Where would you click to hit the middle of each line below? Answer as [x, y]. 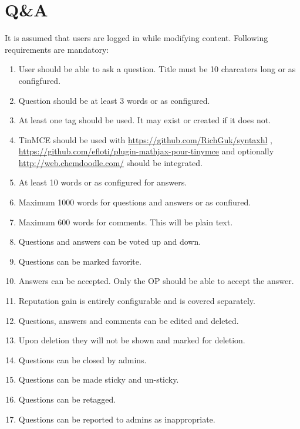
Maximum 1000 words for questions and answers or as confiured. [135, 202]
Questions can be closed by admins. [82, 359]
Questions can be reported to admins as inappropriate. [117, 419]
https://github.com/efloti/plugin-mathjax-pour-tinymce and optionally [146, 151]
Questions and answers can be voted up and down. [110, 241]
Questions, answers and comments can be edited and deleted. [129, 320]
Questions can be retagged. [67, 399]
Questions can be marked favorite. [80, 261]
